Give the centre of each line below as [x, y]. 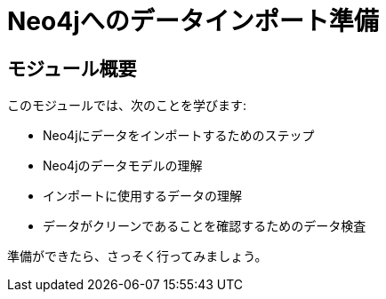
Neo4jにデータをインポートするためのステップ [179, 136]
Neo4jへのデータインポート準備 [193, 21]
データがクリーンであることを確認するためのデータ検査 [205, 226]
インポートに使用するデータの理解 [142, 196]
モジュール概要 [72, 68]
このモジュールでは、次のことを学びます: [127, 106]
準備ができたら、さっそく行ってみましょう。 [137, 256]
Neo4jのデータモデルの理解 [123, 166]
